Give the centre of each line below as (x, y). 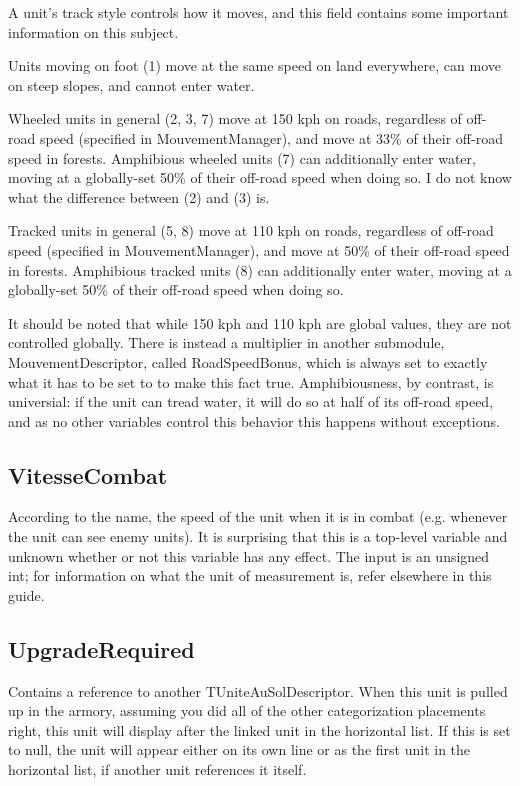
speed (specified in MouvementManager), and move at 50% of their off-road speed (259, 249)
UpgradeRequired (101, 648)
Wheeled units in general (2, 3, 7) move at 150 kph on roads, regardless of (235, 118)
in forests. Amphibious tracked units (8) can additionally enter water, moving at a (260, 269)
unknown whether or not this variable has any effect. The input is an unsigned (249, 555)
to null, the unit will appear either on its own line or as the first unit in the (239, 749)
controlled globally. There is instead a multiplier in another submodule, (226, 342)
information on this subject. (93, 31)
